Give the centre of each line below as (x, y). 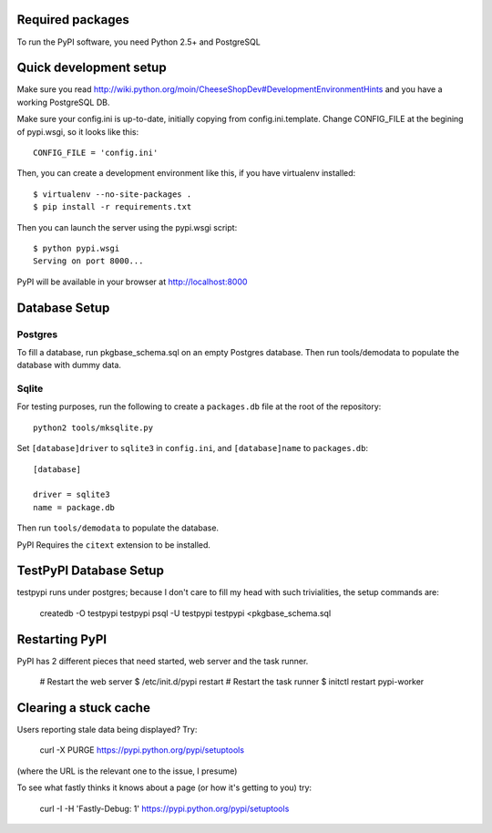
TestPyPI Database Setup (90, 571)
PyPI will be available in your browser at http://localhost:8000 (132, 282)
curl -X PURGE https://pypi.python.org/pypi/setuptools (142, 750)
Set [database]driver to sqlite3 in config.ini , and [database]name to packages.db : (193, 448)
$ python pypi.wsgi (77, 248)
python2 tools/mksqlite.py (93, 427)
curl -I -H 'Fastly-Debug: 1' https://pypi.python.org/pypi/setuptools (164, 808)
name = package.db (74, 507)
